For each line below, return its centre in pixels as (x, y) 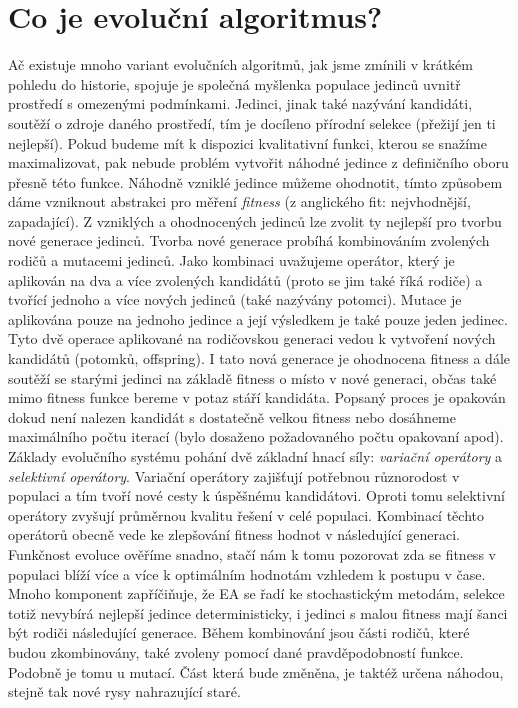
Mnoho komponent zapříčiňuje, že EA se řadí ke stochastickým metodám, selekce (256, 593)
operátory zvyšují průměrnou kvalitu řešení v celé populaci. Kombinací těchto (246, 514)
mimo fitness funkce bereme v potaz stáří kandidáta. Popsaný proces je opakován (257, 397)
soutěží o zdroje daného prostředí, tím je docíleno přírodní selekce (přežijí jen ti (252, 122)
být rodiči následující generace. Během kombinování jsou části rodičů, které (239, 632)
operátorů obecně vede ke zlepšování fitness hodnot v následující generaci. (234, 534)
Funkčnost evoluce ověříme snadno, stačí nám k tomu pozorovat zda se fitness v (252, 553)
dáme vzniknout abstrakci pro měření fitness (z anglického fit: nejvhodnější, (239, 201)
